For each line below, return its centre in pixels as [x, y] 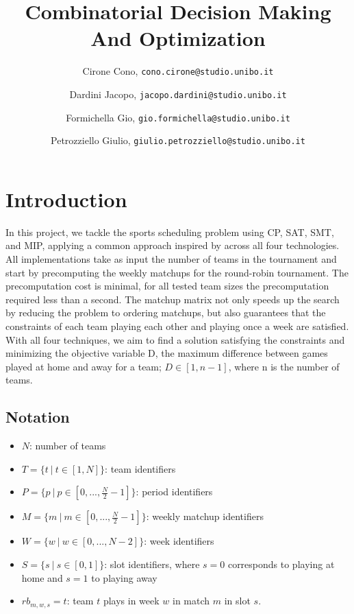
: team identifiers [140, 468]
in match [191, 601]
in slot [237, 601]
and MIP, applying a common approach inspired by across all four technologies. [173, 245]
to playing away [124, 577]
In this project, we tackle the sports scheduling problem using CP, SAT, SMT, [170, 232]
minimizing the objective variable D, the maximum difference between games [167, 353]
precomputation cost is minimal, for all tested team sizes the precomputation [167, 286]
